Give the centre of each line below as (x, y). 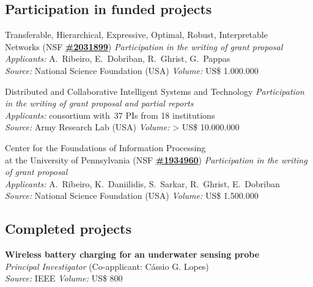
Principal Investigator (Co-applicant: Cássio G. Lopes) (107, 266)
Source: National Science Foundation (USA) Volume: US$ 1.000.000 (132, 70)
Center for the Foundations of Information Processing (105, 147)
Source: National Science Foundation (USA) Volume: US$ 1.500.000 (132, 196)
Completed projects (68, 229)
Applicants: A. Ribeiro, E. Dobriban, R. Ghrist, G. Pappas (118, 58)
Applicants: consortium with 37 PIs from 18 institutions (110, 115)
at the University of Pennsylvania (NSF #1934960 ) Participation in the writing (156, 159)
